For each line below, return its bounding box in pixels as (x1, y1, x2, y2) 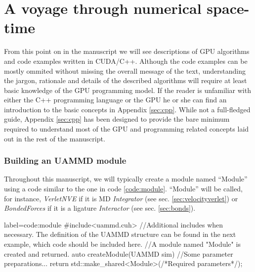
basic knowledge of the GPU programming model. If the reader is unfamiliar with (4, 85, 251, 95)
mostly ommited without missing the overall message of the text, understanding (4, 65, 246, 76)
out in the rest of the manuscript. (4, 133, 105, 143)
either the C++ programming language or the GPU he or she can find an (4, 94, 227, 105)
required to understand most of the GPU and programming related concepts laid (4, 124, 249, 134)
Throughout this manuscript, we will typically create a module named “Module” (4, 174, 248, 184)
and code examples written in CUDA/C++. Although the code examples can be (4, 55, 248, 66)
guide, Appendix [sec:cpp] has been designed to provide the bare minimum (4, 114, 230, 124)
